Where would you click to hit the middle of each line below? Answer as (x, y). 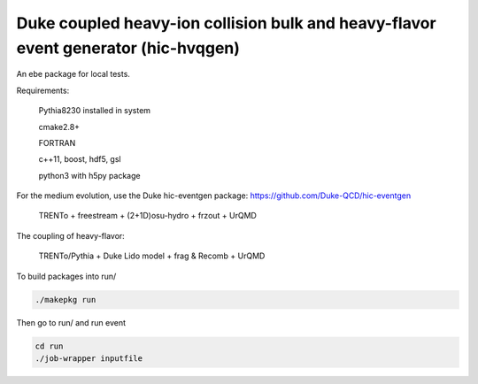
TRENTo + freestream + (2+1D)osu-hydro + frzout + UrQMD (147, 216)
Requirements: (43, 90)
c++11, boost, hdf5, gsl (80, 159)
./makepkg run (66, 300)
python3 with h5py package (89, 175)
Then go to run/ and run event (71, 322)
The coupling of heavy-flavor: (71, 235)
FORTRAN (57, 142)
